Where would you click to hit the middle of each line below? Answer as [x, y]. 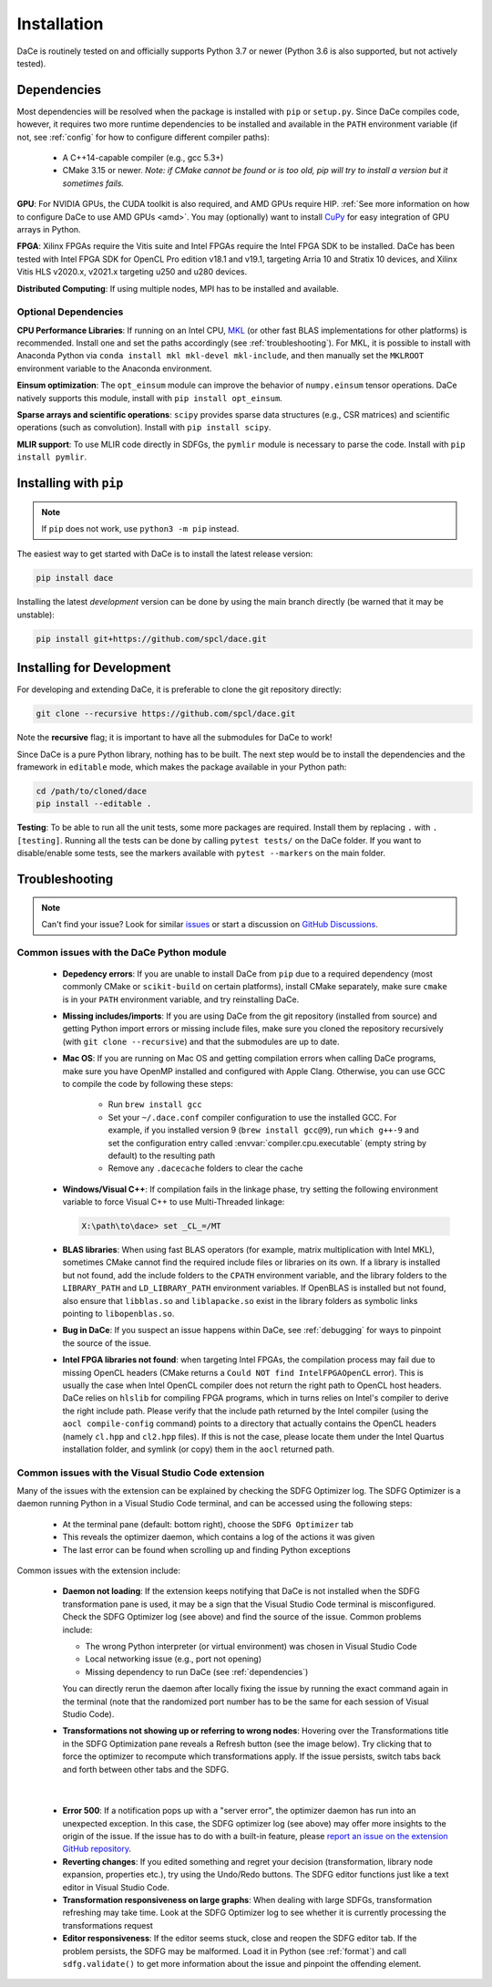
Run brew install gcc [155, 1104]
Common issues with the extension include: [99, 1571]
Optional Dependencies [70, 312]
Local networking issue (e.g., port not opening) [174, 1659]
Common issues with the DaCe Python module [122, 952]
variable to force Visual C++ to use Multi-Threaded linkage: [174, 1202]
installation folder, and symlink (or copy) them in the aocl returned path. [198, 1449]
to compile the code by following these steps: [148, 1083]
